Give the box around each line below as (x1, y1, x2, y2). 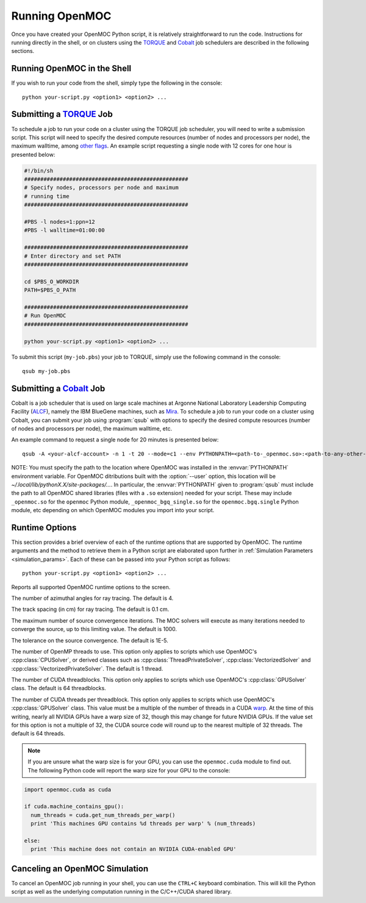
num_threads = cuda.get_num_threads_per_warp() (30, 812, 176, 818)
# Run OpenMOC (24, 312, 66, 319)
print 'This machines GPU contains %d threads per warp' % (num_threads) (30, 820, 256, 827)
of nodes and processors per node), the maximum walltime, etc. (11, 424, 173, 432)
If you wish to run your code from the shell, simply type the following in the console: (11, 79, 223, 87)
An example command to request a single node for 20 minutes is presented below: (11, 436, 219, 443)
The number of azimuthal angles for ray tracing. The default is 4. (11, 594, 174, 602)
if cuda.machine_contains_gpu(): (24, 803, 124, 810)
